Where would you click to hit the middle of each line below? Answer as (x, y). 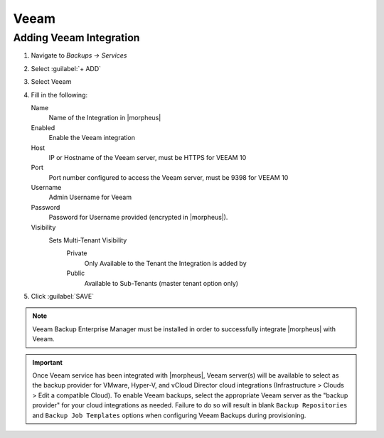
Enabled (43, 127)
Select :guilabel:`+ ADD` (66, 68)
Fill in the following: (59, 95)
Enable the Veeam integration (92, 138)
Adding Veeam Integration (76, 38)
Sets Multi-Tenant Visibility (88, 240)
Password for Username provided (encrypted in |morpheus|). (138, 218)
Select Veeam (51, 82)
